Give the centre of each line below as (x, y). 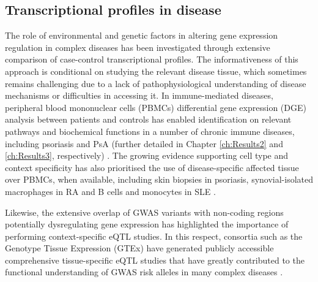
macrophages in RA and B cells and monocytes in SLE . (110, 191)
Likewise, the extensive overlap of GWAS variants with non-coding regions (144, 212)
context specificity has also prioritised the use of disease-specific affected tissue (152, 167)
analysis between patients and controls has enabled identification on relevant (148, 119)
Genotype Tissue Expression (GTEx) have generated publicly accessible (139, 248)
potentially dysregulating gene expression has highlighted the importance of (147, 224)
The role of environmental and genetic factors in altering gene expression (142, 35)
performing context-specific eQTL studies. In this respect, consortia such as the (154, 236)
